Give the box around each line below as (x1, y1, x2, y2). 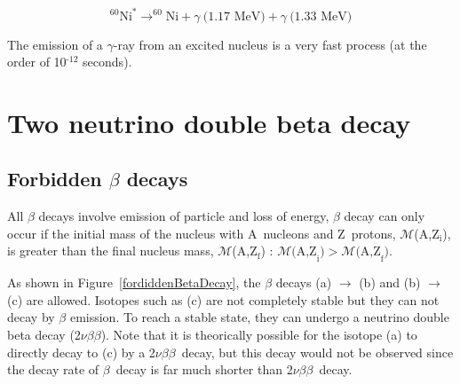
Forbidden (7, 165, 102, 192)
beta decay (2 (7, 325, 81, 344)
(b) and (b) (359, 273, 421, 292)
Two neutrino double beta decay (7, 104, 411, 140)
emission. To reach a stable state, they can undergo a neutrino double (69, 308, 449, 326)
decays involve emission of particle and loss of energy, (38, 207, 329, 225)
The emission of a (7, 35, 103, 53)
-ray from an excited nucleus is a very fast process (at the (113, 35, 427, 53)
